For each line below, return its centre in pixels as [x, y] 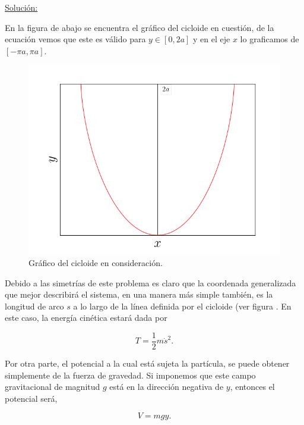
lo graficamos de [270, 39]
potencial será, [31, 398]
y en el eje [212, 39]
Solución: [21, 7]
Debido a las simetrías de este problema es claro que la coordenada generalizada [151, 282]
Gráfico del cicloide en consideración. [96, 262]
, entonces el [252, 387]
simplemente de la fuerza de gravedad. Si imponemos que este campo [130, 375]
